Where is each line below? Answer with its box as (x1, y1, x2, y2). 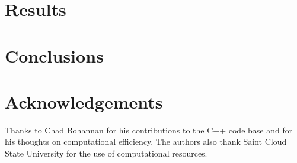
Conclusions (5, 43, 104, 67)
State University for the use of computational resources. (5, 147, 207, 159)
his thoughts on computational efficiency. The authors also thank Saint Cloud (5, 135, 287, 148)
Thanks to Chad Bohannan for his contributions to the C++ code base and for (5, 123, 293, 136)
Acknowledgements (5, 89, 163, 113)
